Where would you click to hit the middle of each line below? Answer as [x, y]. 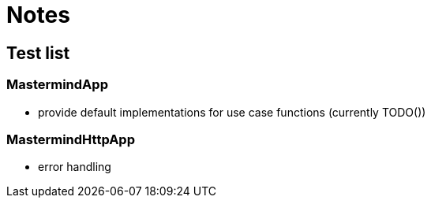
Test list [38, 53]
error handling [75, 167]
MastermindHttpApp [71, 139]
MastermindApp [57, 85]
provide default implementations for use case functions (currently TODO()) [232, 112]
